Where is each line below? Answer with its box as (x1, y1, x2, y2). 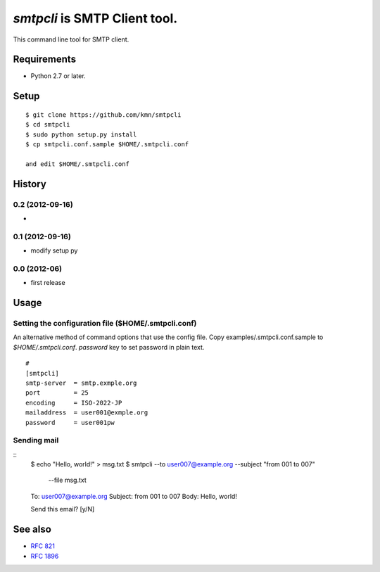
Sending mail (13, 436, 59, 445)
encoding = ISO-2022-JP (25, 398, 122, 407)
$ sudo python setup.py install (25, 130, 137, 139)
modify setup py (30, 246, 78, 255)
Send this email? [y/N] (30, 505, 95, 514)
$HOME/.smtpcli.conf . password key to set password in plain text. (13, 343, 205, 351)
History (13, 178, 47, 190)
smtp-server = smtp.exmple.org (25, 379, 137, 387)
